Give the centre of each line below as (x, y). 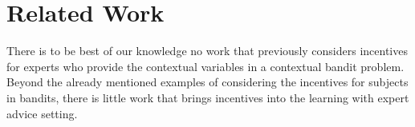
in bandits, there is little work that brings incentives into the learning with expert (208, 97)
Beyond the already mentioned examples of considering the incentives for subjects (207, 82)
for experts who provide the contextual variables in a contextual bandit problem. (205, 66)
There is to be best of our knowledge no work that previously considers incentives (207, 51)
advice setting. (42, 113)
